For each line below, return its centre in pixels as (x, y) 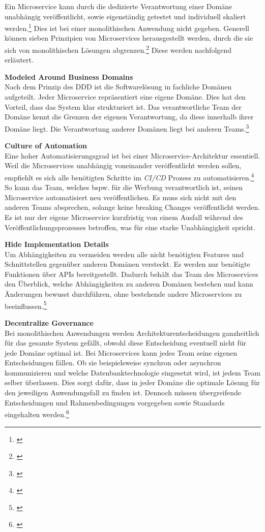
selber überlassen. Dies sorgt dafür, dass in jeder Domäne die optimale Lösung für (132, 382)
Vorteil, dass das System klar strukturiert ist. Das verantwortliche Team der (123, 106)
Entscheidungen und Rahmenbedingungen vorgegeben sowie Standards (115, 402)
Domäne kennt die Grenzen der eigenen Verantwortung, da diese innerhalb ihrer (129, 117)
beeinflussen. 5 (26, 305)
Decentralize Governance (49, 322)
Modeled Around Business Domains (69, 76)
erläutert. (19, 60)
